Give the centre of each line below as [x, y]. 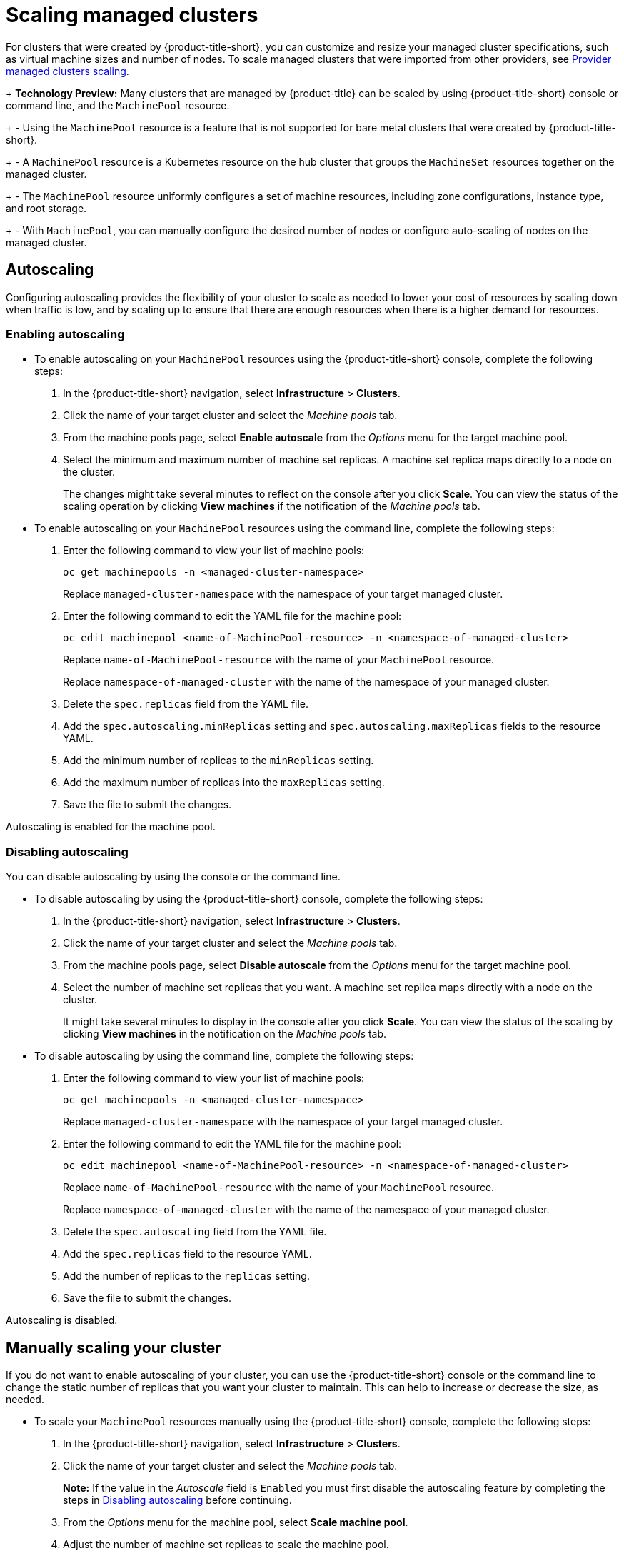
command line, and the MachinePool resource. [118, 105]
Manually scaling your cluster [114, 1347]
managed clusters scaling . [67, 71]
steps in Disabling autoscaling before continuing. [177, 1500]
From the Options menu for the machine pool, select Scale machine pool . [236, 1522]
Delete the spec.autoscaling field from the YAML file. [195, 1232]
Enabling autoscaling [65, 334]
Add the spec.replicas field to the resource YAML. [187, 1254]
